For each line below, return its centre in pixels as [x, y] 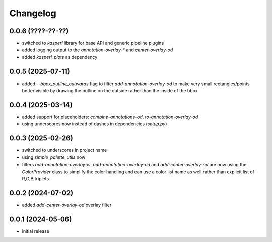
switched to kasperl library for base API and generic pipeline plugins [93, 43]
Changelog [33, 13]
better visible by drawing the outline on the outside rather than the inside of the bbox [110, 91]
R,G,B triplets [36, 178]
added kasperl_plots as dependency [60, 57]
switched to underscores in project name [64, 150]
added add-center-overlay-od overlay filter [67, 205]
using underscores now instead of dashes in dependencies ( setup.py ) [94, 124]
